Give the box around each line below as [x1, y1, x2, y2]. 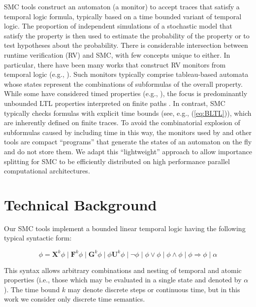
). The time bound [4, 284, 60, 294]
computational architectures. [4, 166, 90, 176]
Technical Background [4, 194, 157, 214]
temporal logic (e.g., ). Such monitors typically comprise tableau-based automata [4, 69, 249, 79]
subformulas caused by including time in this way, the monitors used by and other [4, 127, 252, 137]
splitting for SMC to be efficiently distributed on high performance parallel [4, 156, 230, 166]
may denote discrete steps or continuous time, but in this [67, 284, 240, 294]
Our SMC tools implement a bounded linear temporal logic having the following [4, 223, 246, 233]
